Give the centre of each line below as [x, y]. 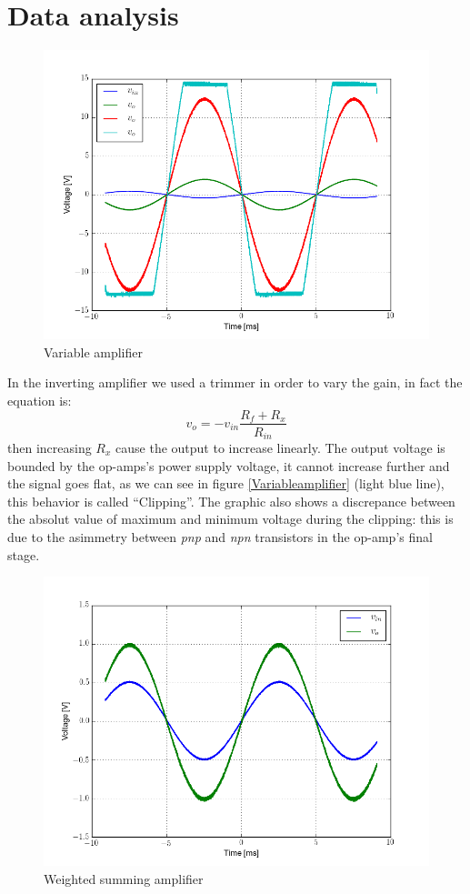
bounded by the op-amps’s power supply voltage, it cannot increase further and [229, 465]
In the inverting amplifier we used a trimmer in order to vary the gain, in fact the [235, 382]
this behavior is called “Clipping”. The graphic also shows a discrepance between [231, 501]
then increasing [50, 448]
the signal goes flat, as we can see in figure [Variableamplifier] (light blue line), [226, 483]
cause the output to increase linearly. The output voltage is [280, 448]
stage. [24, 554]
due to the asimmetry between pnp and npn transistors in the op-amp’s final [220, 536]
